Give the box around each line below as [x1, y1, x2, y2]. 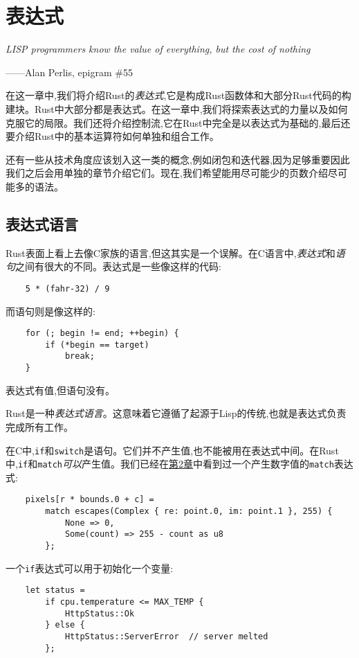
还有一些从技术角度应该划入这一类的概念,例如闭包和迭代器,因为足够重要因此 [6, 152, 350, 166]
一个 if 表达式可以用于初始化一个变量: [6, 560, 174, 575]
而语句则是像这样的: [6, 303, 95, 318]
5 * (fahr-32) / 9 [25, 283, 110, 294]
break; [64, 351, 95, 362]
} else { [45, 620, 85, 630]
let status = [25, 585, 85, 596]
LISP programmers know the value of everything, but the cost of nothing [6, 42, 311, 56]
